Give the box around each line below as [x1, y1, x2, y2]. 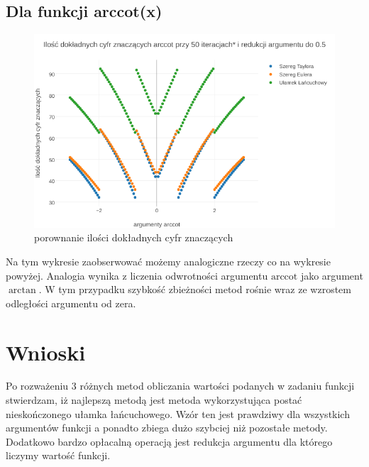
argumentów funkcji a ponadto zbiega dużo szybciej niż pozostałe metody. [6, 420, 328, 435]
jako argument [300, 268, 363, 282]
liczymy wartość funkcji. [6, 448, 111, 463]
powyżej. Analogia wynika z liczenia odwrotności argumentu [6, 268, 268, 282]
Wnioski [6, 337, 86, 366]
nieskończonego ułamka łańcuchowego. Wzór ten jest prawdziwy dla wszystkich [6, 406, 350, 421]
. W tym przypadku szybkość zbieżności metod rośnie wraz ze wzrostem [38, 282, 351, 297]
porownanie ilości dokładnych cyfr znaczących [34, 230, 233, 245]
